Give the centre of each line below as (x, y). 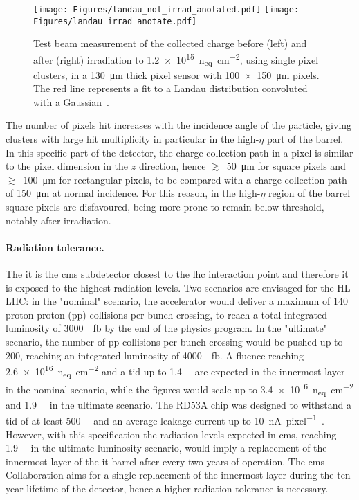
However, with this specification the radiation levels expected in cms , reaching (171, 434)
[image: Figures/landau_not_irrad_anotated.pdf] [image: (166, 10)
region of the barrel (310, 193)
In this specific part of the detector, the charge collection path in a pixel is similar (179, 152)
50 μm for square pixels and (286, 166)
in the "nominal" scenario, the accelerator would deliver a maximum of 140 (190, 301)
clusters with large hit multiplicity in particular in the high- (132, 139)
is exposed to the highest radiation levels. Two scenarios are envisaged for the (170, 287)
